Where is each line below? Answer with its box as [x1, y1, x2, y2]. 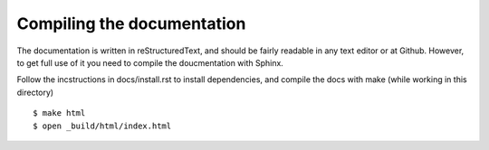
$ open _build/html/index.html [33, 120, 172, 131]
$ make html [33, 108, 86, 118]
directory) [16, 87, 54, 98]
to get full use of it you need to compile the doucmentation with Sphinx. [16, 57, 284, 68]
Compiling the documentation [16, 14, 246, 33]
